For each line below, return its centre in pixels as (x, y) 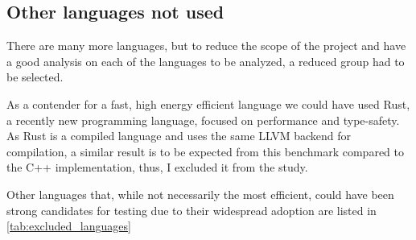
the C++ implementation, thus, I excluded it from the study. (157, 167)
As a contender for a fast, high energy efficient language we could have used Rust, (208, 103)
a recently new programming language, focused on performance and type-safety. (203, 120)
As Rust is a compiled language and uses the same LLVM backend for (179, 136)
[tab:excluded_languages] (69, 226)
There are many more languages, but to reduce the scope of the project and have (206, 46)
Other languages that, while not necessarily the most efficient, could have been (200, 194)
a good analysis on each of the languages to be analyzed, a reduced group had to (206, 61)
